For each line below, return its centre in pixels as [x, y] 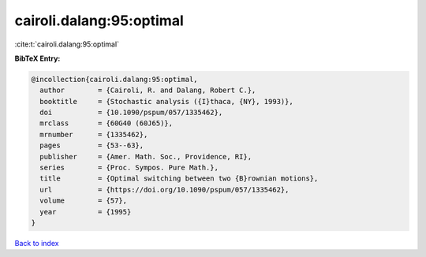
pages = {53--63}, [92, 145]
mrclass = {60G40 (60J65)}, [106, 123]
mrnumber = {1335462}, [94, 134]
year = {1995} [86, 212]
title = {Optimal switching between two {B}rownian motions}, [179, 179]
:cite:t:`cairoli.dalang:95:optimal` [67, 44]
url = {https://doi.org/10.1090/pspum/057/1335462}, [164, 190]
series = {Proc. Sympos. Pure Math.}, [129, 168]
